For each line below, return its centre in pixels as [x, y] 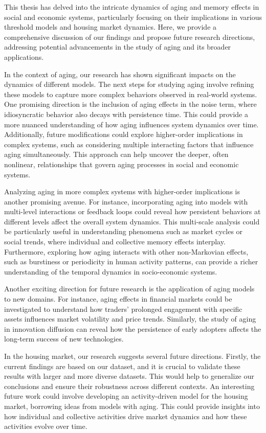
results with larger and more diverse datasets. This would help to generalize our [129, 376]
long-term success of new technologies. [64, 339]
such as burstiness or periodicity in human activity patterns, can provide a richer [131, 261]
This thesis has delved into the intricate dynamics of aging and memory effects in [132, 7]
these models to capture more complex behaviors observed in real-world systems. [131, 94]
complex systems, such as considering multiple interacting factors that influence [129, 144]
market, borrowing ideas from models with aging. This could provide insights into [132, 406]
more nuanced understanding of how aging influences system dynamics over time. [131, 124]
